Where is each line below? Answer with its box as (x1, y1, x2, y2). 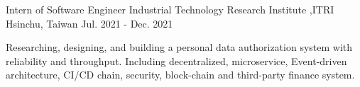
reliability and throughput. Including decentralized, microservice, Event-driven (6, 53, 347, 68)
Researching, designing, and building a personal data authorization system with (6, 40, 353, 54)
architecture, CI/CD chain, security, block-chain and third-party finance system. (6, 67, 355, 82)
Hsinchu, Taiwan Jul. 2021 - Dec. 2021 (6, 16, 173, 30)
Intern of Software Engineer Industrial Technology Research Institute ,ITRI (6, 2, 334, 16)
